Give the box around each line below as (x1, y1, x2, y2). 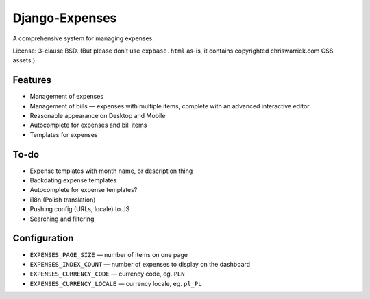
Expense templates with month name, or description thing (29, 167, 193, 175)
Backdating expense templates (29, 176, 117, 184)
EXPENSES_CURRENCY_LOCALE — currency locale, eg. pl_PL (29, 279, 202, 287)
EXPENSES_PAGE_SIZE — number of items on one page (29, 250, 188, 259)
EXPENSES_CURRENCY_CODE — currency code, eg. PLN (29, 270, 185, 278)
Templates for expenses (29, 130, 98, 139)
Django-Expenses (12, 10, 117, 25)
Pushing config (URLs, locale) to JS (29, 205, 130, 213)
